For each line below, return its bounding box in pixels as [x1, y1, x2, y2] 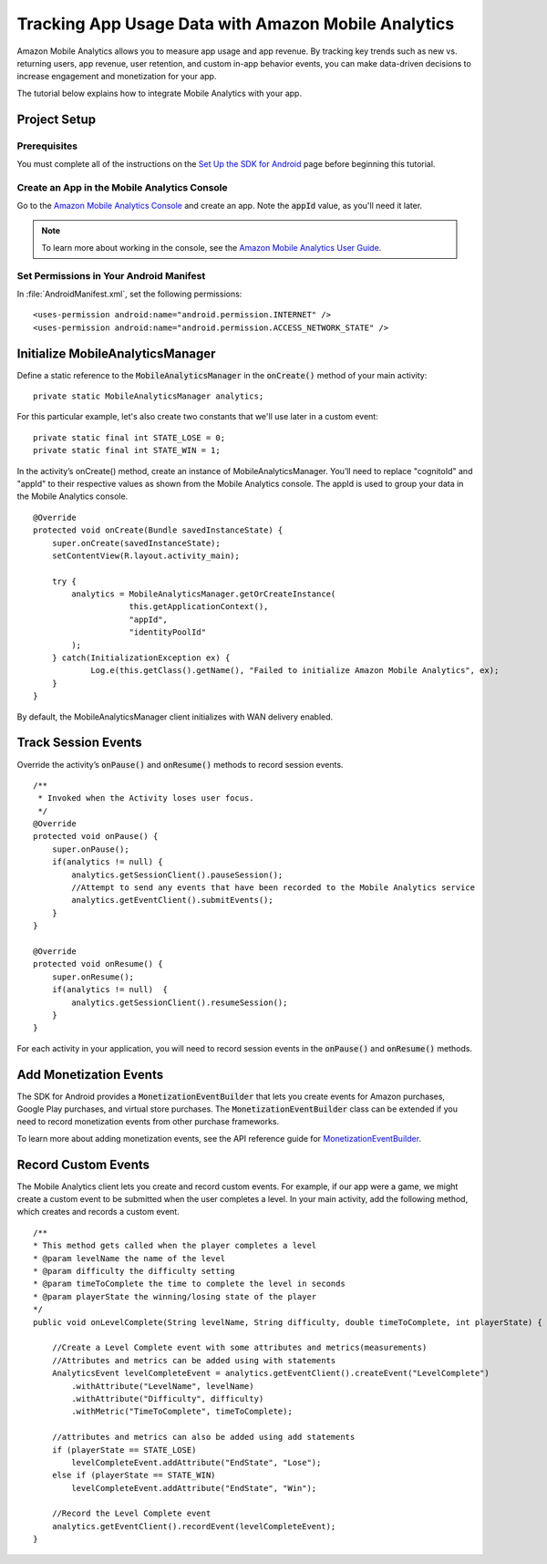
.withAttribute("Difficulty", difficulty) [71, 1393, 264, 1403]
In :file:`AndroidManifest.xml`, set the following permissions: [16, 288, 243, 299]
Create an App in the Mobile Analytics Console [16, 181, 228, 193]
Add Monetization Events [16, 1067, 164, 1082]
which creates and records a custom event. [16, 1207, 180, 1217]
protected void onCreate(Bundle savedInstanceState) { [33, 525, 284, 535]
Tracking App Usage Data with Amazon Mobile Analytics [16, 14, 455, 34]
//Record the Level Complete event [51, 1508, 212, 1518]
